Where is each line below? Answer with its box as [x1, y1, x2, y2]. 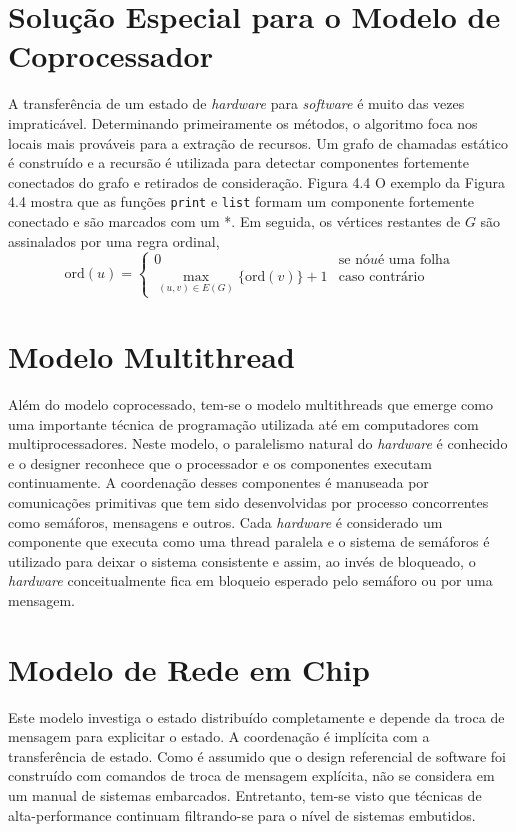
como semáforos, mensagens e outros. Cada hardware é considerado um [8, 511, 443, 532]
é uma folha [377, 253, 450, 268]
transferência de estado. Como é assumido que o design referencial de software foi [8, 745, 506, 766]
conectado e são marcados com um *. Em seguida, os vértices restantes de [8, 210, 461, 231]
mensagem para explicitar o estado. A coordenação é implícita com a [8, 726, 430, 747]
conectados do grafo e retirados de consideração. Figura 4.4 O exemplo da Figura [8, 171, 506, 192]
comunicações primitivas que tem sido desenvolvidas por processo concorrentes [8, 492, 489, 512]
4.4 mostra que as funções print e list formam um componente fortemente [8, 191, 475, 212]
